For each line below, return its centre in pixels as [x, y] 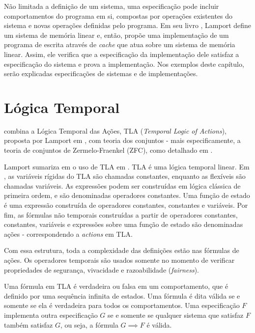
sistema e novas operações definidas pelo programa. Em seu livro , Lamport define [128, 25]
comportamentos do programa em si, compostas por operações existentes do [118, 15]
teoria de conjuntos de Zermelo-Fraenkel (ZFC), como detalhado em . [108, 150]
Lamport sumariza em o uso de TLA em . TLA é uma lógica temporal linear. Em [127, 166]
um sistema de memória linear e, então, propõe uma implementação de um [116, 35]
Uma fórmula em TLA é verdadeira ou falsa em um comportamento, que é [116, 286]
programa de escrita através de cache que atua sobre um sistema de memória [120, 44]
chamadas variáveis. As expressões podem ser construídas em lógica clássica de [122, 185]
